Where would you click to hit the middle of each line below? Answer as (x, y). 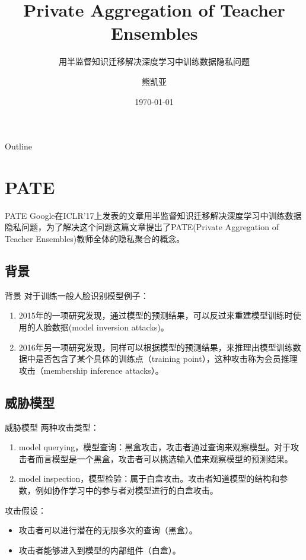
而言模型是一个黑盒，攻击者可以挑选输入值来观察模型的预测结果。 (164, 458)
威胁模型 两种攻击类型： (52, 427)
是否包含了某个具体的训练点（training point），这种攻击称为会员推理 (166, 359)
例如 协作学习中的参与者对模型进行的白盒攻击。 (127, 490)
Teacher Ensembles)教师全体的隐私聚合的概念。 (95, 238)
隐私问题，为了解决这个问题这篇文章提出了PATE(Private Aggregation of (142, 227)
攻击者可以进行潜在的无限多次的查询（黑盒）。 (108, 530)
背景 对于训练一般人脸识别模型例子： (77, 295)
